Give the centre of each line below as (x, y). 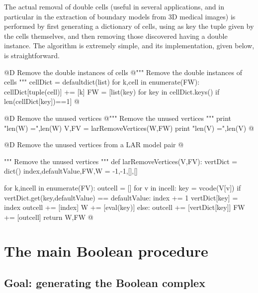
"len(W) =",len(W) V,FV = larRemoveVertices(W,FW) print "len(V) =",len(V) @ (129, 128)
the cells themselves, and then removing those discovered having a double (116, 36)
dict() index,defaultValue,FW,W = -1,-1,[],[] (71, 171)
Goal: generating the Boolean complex (105, 283)
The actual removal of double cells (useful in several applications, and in (114, 6)
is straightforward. (32, 55)
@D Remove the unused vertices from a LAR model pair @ (94, 145)
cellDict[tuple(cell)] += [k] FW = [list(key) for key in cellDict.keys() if (112, 91)
